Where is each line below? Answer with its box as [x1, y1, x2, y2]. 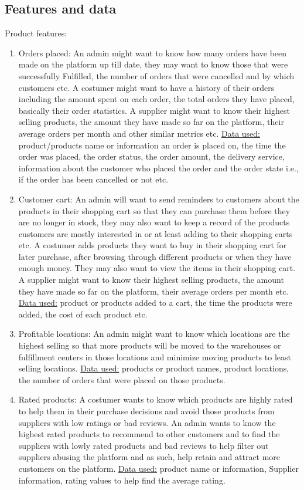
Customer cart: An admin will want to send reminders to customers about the [18, 192, 299, 205]
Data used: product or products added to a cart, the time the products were [18, 296, 292, 309]
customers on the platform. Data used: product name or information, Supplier [18, 462, 299, 474]
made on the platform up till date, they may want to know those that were [18, 58, 288, 70]
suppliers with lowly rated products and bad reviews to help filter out [18, 439, 269, 451]
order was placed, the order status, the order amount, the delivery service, [18, 150, 285, 163]
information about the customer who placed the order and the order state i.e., [18, 161, 299, 174]
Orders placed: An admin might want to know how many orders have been [18, 46, 287, 59]
